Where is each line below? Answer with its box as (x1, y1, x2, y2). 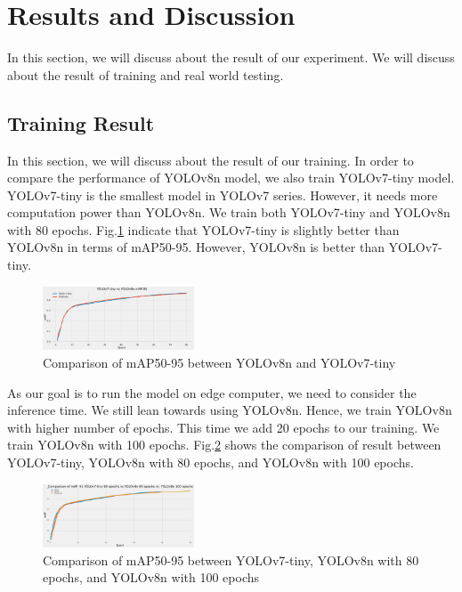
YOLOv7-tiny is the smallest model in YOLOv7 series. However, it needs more (7, 185, 438, 204)
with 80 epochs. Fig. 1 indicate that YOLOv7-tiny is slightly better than (7, 220, 400, 239)
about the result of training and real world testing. (7, 65, 284, 84)
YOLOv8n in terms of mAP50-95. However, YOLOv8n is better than (7, 238, 385, 256)
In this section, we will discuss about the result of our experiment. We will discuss (7, 48, 455, 67)
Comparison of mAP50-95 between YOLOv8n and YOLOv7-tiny (43, 353, 396, 371)
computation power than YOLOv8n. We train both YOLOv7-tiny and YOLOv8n (7, 203, 450, 222)
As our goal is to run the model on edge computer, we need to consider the (7, 383, 417, 401)
